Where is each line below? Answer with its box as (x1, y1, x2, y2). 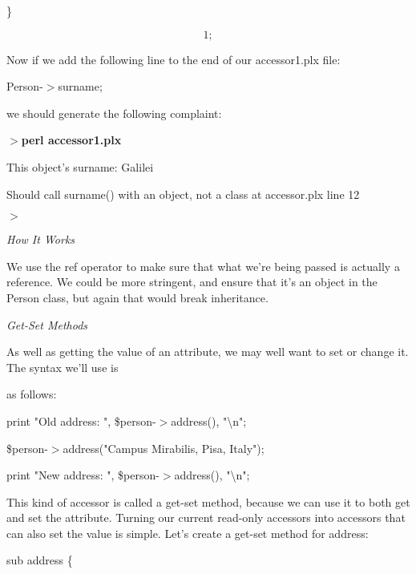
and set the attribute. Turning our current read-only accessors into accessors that (6, 509, 406, 526)
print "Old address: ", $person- (6, 412, 156, 429)
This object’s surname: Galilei (6, 158, 154, 175)
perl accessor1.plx (21, 131, 122, 148)
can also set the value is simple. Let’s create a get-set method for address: (6, 524, 369, 541)
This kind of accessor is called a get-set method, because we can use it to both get (6, 493, 410, 510)
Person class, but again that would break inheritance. (6, 289, 269, 305)
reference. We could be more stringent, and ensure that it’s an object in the (6, 273, 378, 290)
